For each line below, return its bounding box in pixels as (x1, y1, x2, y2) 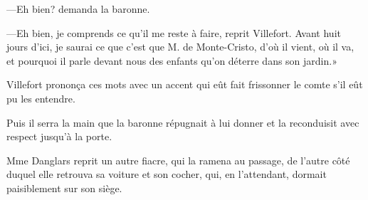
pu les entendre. (6, 90, 75, 105)
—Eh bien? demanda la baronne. (6, 1, 150, 16)
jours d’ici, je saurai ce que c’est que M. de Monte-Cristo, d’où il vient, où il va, (6, 39, 354, 54)
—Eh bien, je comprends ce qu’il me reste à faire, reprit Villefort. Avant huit (6, 25, 341, 40)
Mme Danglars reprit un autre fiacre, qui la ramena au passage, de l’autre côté (6, 152, 350, 167)
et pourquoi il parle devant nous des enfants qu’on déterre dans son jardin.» (6, 53, 337, 68)
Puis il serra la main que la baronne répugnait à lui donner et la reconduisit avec (6, 115, 359, 130)
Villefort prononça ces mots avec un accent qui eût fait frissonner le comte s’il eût (6, 77, 363, 92)
